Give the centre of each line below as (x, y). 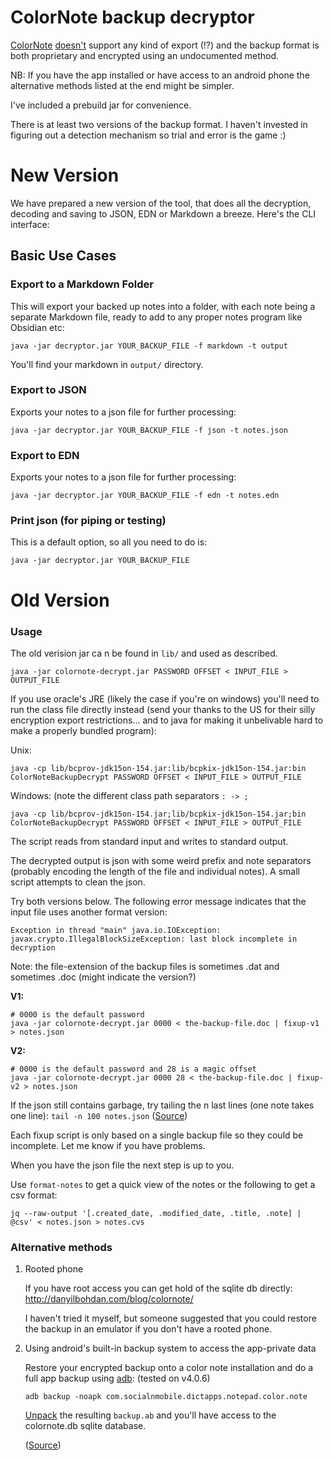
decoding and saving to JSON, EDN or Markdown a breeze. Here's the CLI (163, 213)
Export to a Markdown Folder (82, 284)
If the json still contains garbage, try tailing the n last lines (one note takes (162, 1105)
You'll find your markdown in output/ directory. (107, 364)
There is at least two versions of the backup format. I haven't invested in (159, 124)
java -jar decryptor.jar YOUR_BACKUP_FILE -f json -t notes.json (149, 430)
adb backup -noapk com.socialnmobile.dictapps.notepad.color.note (166, 1397)
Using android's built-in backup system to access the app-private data (170, 1348)
